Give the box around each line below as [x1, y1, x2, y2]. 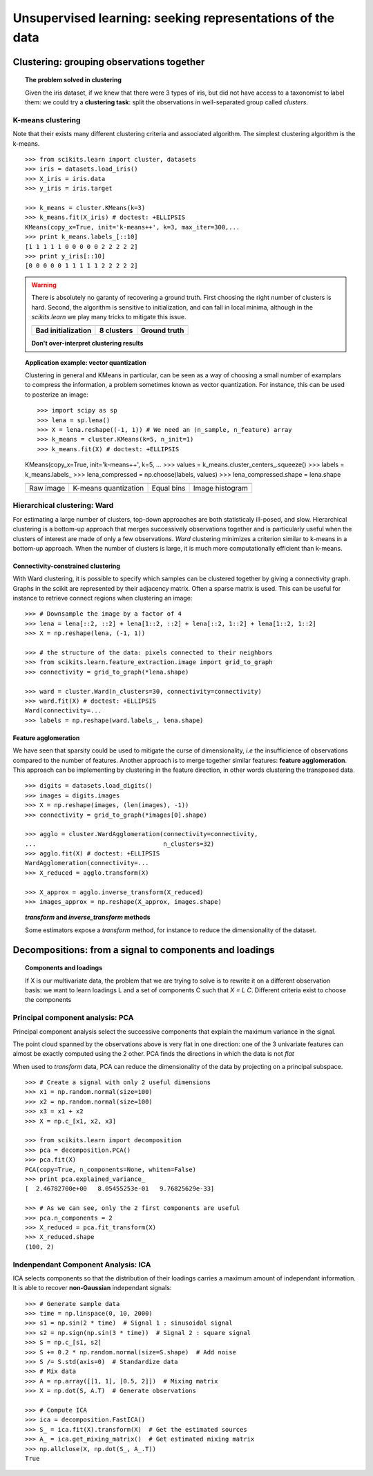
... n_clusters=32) [25, 840, 215, 848]
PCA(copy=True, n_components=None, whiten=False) [25, 1165, 197, 1173]
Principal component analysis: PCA [12, 1013, 134, 1023]
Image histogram [193, 484, 249, 493]
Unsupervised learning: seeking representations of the [12, 10, 335, 26]
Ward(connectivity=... [25, 707, 102, 715]
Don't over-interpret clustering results [31, 339, 144, 348]
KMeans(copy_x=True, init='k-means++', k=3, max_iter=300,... [25, 223, 240, 231]
